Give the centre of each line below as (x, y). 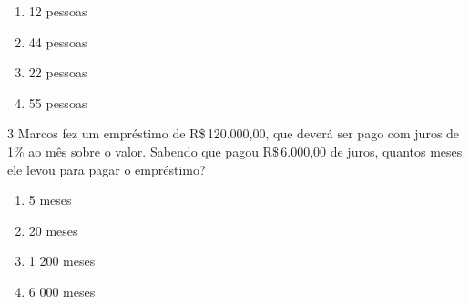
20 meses (53, 230)
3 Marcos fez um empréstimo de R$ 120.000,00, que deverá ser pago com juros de (234, 133)
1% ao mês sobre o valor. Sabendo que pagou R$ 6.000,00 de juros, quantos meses (235, 151)
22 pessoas (58, 72)
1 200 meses (62, 261)
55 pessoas (58, 102)
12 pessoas (58, 11)
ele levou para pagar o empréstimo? (107, 169)
